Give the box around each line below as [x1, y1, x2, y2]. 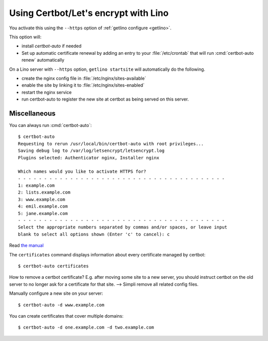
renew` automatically [21, 57, 65, 63]
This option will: [9, 34, 42, 40]
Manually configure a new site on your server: [9, 290, 103, 296]
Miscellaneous [9, 109, 56, 117]
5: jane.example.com [18, 211, 68, 216]
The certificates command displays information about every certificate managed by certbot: [9, 251, 205, 257]
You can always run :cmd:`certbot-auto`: [9, 122, 92, 128]
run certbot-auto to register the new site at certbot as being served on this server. [21, 96, 189, 102]
